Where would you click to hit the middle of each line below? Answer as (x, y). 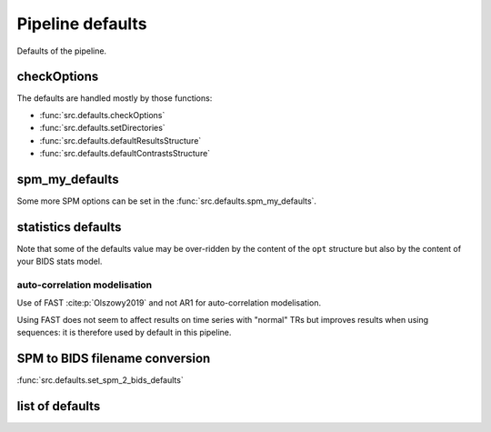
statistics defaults (69, 227)
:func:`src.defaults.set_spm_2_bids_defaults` (100, 380)
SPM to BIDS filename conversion (114, 358)
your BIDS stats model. (60, 261)
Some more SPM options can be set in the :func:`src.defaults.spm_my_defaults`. (167, 201)
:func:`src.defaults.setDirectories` (102, 128)
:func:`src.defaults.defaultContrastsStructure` (125, 154)
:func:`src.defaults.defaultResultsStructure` (120, 140)
